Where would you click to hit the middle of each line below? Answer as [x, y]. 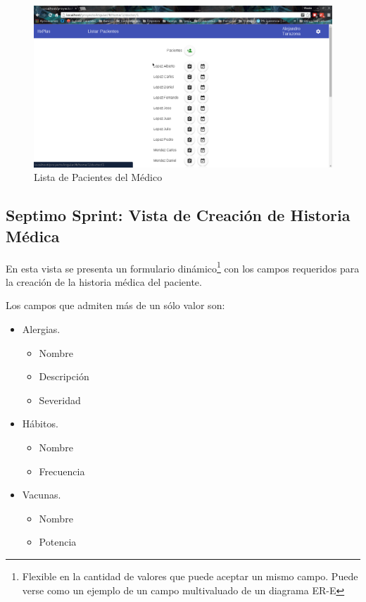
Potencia [58, 542]
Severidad [60, 400]
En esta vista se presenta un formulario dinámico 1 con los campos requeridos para [183, 267]
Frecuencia [62, 471]
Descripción [64, 376]
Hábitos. [40, 424]
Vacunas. [42, 495]
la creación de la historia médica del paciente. [104, 281]
